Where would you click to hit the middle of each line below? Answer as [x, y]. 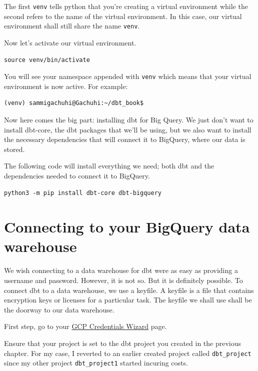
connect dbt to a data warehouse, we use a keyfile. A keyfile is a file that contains [129, 290]
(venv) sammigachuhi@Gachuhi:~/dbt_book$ [74, 103]
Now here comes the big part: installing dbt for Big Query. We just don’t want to [129, 119]
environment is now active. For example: [66, 86]
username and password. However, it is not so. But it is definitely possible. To [123, 280]
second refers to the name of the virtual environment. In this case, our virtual [123, 16]
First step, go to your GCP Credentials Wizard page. [85, 326]
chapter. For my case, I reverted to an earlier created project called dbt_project [128, 353]
